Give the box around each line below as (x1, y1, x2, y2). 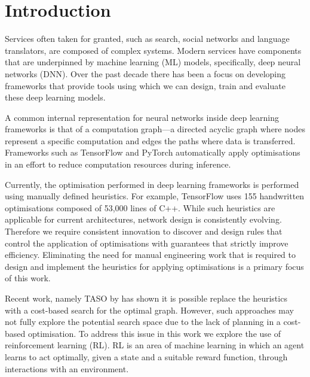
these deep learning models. (5, 91, 106, 104)
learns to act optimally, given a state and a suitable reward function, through (5, 350, 288, 363)
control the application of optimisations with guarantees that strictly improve (5, 236, 288, 249)
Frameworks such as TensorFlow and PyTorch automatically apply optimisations (5, 146, 300, 159)
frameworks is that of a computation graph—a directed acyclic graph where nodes (5, 123, 305, 135)
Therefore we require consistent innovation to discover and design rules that (5, 225, 283, 238)
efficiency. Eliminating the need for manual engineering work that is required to (5, 248, 296, 261)
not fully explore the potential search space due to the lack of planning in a (5, 315, 281, 328)
